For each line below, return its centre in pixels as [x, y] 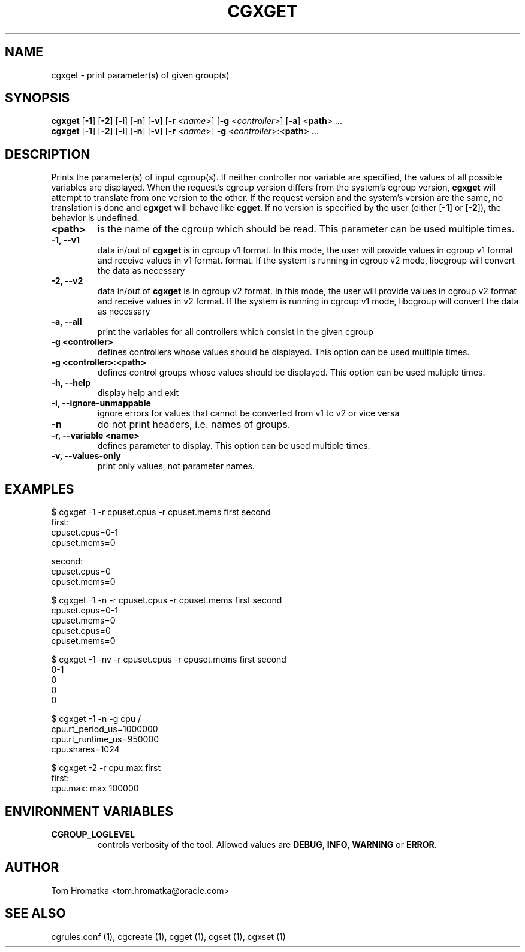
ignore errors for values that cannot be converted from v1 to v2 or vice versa [248, 413]
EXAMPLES [40, 489]
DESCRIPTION [48, 154]
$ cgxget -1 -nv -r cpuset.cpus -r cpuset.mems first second [169, 660]
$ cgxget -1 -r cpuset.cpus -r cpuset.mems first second [161, 512]
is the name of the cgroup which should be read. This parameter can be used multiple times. [306, 229]
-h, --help [71, 383]
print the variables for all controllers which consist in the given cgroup [235, 332]
